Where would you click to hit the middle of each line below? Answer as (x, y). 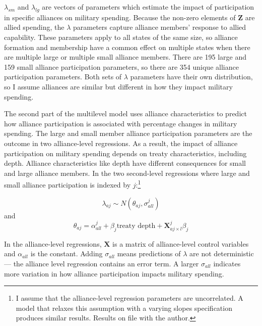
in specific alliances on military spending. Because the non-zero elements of (120, 17)
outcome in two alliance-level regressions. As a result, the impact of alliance (121, 143)
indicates (227, 263)
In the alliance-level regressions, (53, 243)
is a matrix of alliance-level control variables (181, 243)
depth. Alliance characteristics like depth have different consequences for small (125, 163)
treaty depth (136, 226)
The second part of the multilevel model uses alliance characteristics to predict (125, 113)
